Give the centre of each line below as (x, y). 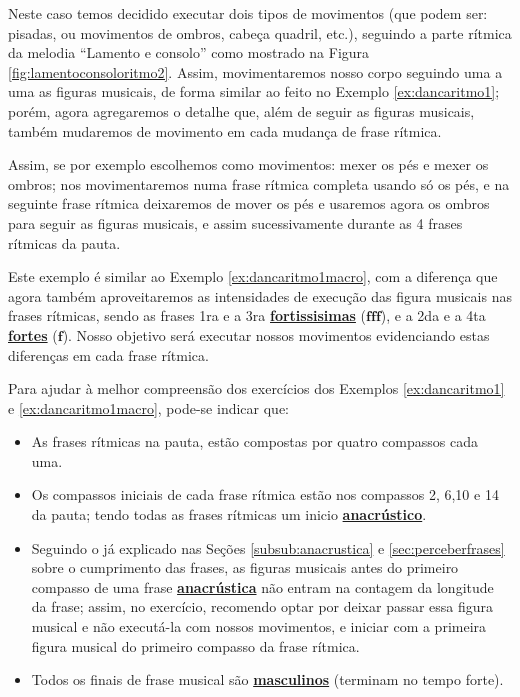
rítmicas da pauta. (64, 242)
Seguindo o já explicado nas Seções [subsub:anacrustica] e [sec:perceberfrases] (268, 547)
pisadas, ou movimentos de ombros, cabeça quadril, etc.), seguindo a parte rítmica (260, 32)
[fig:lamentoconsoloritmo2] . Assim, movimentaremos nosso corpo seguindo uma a (255, 71)
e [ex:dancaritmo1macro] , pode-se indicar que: (148, 407)
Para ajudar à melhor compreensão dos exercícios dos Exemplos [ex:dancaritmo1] (256, 388)
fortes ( (33, 334)
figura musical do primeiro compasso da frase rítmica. (195, 645)
